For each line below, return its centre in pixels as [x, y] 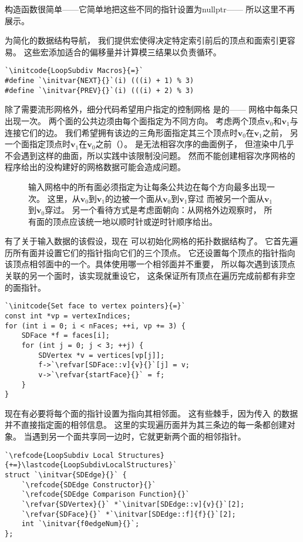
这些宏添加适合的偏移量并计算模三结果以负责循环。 [122, 51]
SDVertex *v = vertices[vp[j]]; [102, 355]
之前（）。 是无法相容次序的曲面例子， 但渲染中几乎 [195, 144]
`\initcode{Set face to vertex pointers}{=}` [95, 306]
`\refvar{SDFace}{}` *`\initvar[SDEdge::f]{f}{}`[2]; [129, 514]
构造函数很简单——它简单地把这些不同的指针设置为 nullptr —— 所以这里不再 [150, 9]
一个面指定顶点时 [38, 144]
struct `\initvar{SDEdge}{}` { [66, 475]
